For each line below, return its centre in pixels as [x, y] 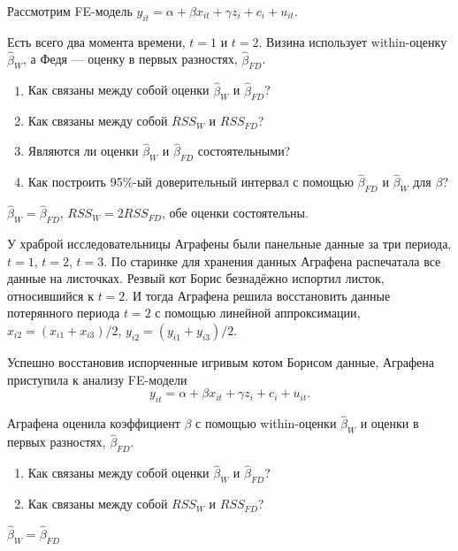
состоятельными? [244, 151]
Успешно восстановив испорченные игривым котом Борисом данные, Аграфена [221, 362]
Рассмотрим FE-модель [70, 11]
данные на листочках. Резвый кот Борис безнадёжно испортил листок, [196, 278]
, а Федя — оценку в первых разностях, [130, 59]
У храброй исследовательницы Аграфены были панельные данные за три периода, [229, 244]
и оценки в [389, 423]
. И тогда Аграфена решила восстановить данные [258, 295]
